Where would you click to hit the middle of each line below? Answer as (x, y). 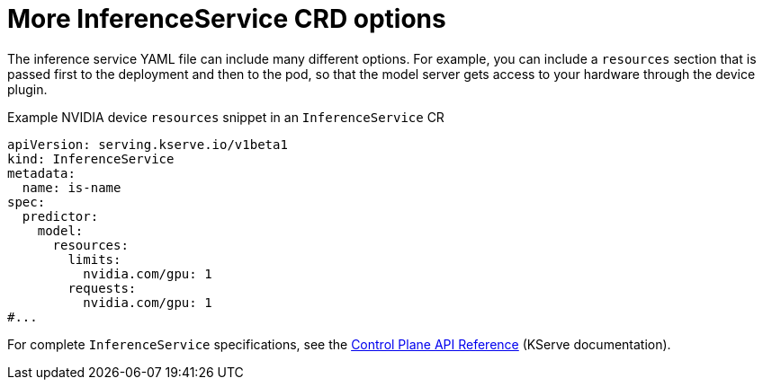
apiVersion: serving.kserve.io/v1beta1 (148, 144)
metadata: (41, 173)
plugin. (27, 89)
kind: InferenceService (91, 158)
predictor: (60, 216)
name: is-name (72, 187)
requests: (102, 288)
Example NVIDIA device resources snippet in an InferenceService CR (226, 117)
